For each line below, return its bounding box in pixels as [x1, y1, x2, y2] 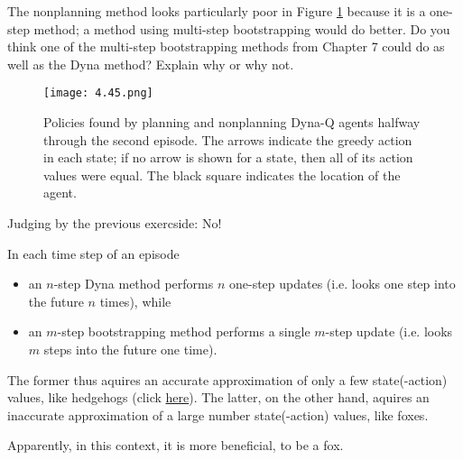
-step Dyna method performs [53, 274, 214, 293]
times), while [99, 291, 171, 310]
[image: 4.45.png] [43, 87, 153, 100]
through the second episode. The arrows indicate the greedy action [43, 130, 412, 149]
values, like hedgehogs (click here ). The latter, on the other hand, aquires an [7, 388, 430, 407]
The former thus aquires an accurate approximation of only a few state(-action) [7, 370, 448, 389]
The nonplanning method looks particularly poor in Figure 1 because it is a [7, 2, 426, 20]
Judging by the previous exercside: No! [7, 214, 222, 232]
